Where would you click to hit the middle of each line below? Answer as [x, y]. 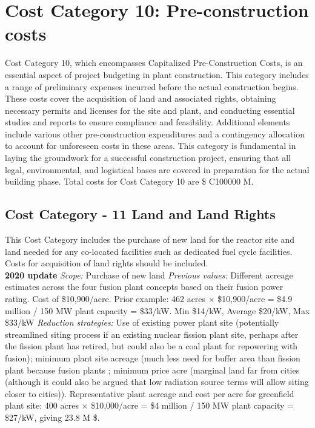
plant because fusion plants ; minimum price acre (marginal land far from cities [152, 370]
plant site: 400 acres [42, 405]
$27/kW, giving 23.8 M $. [52, 417]
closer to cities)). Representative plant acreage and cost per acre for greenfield [150, 393]
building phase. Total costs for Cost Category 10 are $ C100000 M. [129, 181]
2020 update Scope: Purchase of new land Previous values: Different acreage [149, 275]
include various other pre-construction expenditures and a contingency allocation [155, 133]
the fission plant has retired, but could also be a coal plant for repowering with [151, 346]
